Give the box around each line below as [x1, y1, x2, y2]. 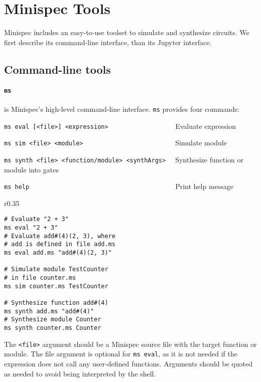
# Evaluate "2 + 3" [4, 216, 69, 223]
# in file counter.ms [4, 274, 76, 282]
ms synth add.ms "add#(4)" [4, 307, 94, 315]
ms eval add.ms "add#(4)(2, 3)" [4, 249, 112, 257]
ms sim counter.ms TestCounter [4, 282, 108, 290]
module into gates [4, 164, 59, 174]
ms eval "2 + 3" [4, 224, 58, 232]
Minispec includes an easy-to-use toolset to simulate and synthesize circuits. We [4, 27, 249, 38]
